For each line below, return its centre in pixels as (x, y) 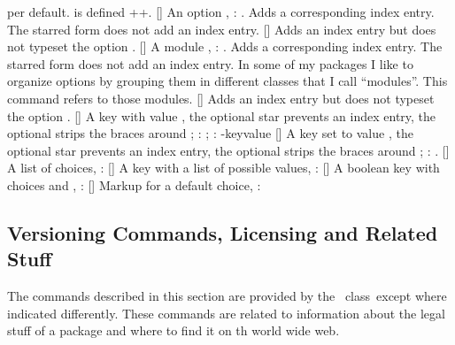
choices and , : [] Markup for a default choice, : (134, 184)
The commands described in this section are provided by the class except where (227, 296)
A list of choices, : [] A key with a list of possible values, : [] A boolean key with (224, 168)
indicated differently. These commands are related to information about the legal (226, 313)
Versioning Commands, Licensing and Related (223, 232)
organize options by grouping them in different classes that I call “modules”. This (227, 81)
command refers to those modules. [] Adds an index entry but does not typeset (221, 98)
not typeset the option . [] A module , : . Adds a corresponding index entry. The (225, 46)
